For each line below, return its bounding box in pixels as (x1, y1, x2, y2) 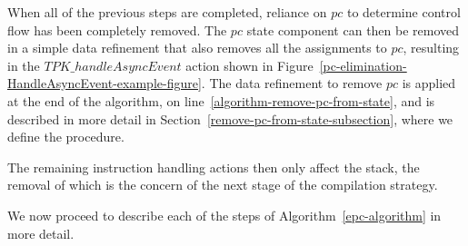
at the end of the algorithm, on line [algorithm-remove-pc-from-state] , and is (7, 91, 435, 110)
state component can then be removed (246, 20, 460, 39)
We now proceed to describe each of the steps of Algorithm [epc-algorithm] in (7, 205, 442, 224)
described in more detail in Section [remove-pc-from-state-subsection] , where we (7, 109, 453, 128)
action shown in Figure (185, 55, 314, 74)
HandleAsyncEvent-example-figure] (7, 74, 202, 93)
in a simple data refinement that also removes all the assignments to (7, 38, 387, 57)
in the (7, 55, 40, 74)
